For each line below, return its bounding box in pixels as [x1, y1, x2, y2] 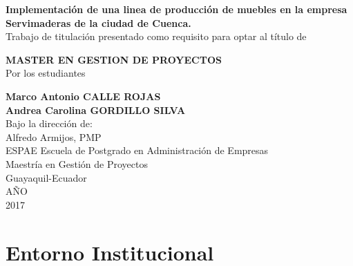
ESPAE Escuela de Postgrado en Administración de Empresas [6, 143, 269, 158]
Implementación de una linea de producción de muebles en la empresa [6, 2, 347, 16]
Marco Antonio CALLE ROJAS [6, 88, 161, 103]
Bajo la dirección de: [6, 116, 93, 131]
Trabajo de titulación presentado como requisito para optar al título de [6, 29, 307, 44]
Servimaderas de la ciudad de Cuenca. [6, 15, 191, 30]
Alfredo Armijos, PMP [6, 129, 102, 144]
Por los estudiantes [6, 66, 86, 80]
